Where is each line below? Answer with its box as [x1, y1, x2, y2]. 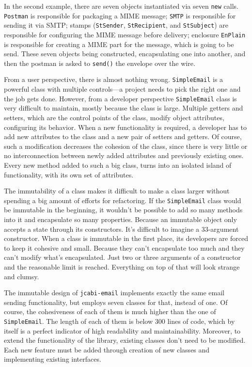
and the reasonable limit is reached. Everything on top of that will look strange [4, 261, 240, 271]
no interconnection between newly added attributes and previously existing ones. [4, 150, 244, 160]
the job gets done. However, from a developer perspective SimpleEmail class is [4, 93, 237, 103]
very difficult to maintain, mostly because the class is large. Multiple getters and [4, 103, 243, 113]
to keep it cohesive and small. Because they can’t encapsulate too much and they [4, 242, 245, 253]
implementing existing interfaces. [4, 354, 101, 364]
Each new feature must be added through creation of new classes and [4, 344, 210, 354]
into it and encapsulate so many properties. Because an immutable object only [4, 214, 237, 224]
